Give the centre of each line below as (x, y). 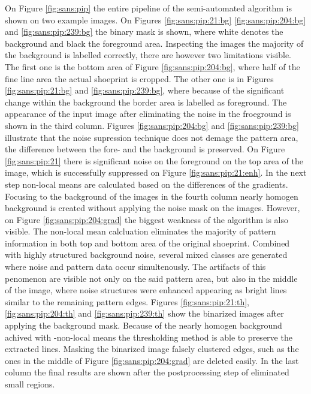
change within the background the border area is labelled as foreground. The (146, 102)
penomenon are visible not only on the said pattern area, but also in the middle (151, 278)
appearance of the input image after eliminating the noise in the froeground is (148, 114)
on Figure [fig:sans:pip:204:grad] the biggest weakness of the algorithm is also (147, 219)
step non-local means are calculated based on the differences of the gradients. (147, 184)
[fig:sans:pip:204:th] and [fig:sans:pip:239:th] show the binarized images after (144, 313)
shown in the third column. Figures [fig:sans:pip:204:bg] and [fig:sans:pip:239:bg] (152, 125)
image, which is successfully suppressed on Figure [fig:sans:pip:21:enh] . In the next (156, 172)
